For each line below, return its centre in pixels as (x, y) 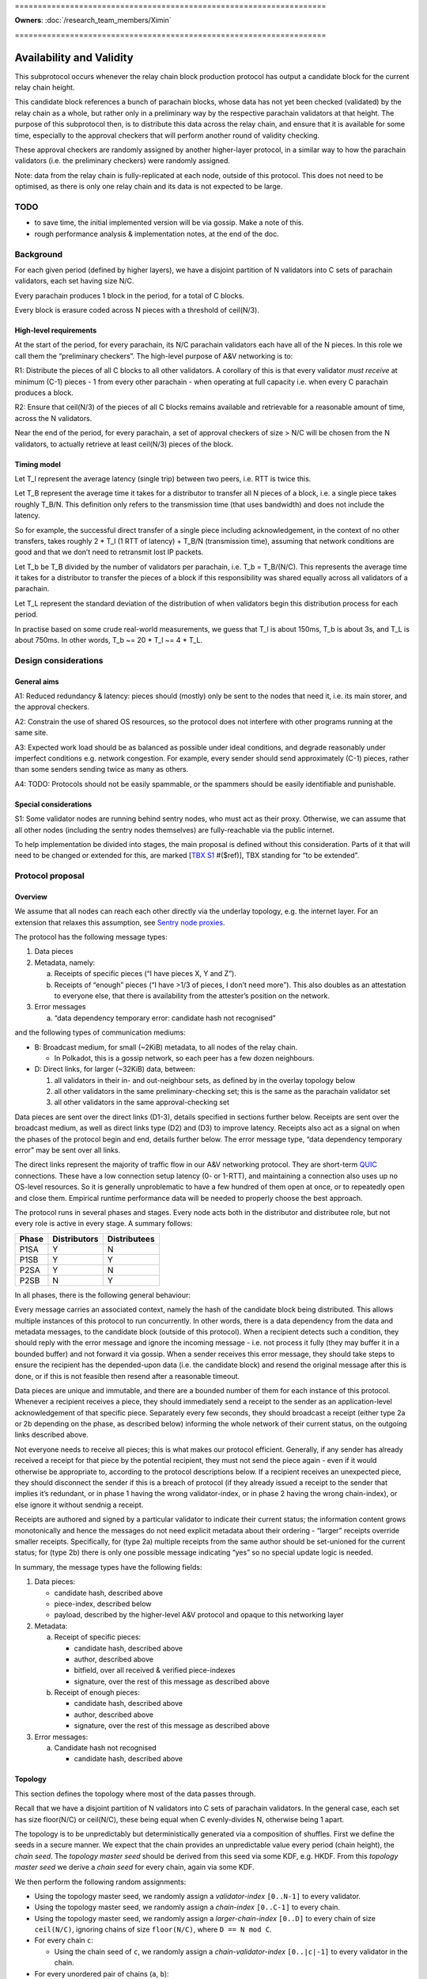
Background (39, 254)
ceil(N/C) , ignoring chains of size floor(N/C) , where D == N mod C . (153, 1930)
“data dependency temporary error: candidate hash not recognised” (165, 1018)
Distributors (76, 1239)
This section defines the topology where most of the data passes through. (135, 1794)
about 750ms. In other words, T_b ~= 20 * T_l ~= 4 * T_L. (109, 640)
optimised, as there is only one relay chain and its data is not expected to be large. (149, 187)
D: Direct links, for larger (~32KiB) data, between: (115, 1069)
